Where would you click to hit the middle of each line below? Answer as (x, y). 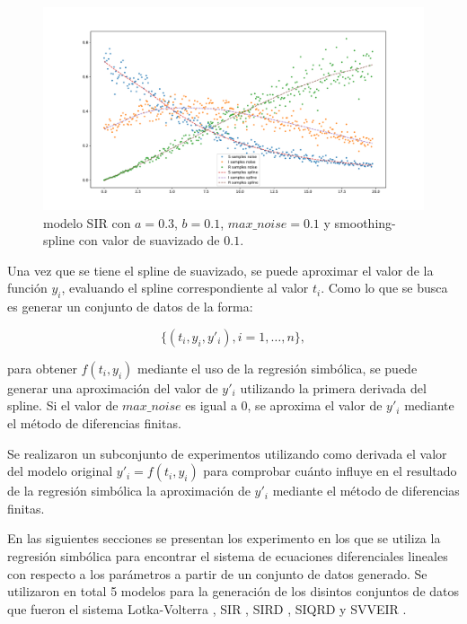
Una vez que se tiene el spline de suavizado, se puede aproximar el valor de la (220, 270)
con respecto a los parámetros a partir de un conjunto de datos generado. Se (217, 573)
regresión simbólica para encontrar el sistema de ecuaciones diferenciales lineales (228, 556)
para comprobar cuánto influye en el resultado (330, 471)
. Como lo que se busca (384, 288)
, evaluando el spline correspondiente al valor (185, 288)
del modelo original (60, 471)
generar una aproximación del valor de (113, 387)
